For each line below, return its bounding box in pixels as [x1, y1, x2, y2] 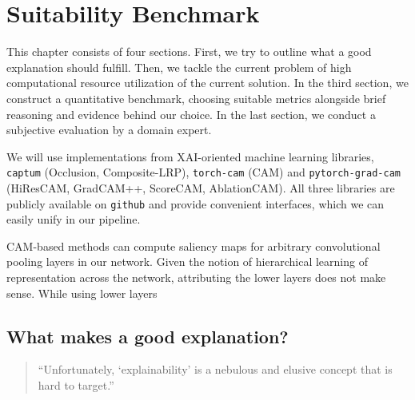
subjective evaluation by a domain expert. [6, 121, 212, 138]
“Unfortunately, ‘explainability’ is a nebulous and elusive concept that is [38, 361, 393, 378]
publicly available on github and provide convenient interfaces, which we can [6, 195, 385, 212]
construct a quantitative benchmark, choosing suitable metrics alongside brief [6, 89, 386, 106]
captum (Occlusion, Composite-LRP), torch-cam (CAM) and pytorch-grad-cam [6, 164, 401, 180]
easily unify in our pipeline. [6, 211, 141, 228]
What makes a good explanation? [6, 323, 289, 348]
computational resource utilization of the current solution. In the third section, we [6, 74, 409, 91]
